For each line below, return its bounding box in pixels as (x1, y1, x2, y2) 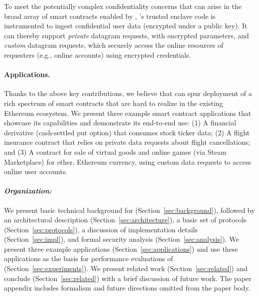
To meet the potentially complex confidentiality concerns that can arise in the (4, 1, 242, 11)
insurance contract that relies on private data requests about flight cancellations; (4, 137, 251, 147)
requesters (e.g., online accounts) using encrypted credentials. (4, 49, 191, 60)
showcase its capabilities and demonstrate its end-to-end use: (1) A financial (4, 117, 237, 128)
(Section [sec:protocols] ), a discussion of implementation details (4, 224, 198, 234)
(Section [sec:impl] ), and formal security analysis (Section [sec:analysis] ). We (4, 234, 239, 244)
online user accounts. (4, 166, 68, 177)
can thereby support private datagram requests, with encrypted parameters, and (4, 30, 249, 40)
